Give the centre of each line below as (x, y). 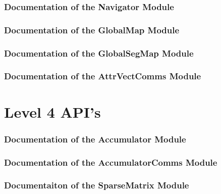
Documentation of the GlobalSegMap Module (99, 53)
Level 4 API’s (52, 111)
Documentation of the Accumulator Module (95, 139)
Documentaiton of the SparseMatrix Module (97, 185)
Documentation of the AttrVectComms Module (103, 76)
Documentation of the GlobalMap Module (92, 30)
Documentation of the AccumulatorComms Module (111, 162)
